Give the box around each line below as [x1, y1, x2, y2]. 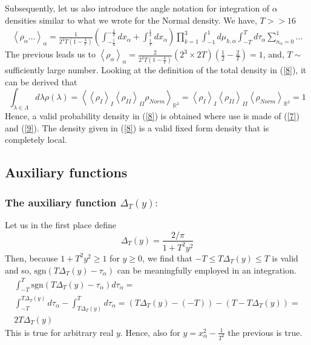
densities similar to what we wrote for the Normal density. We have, [5, 13, 257, 26]
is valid [272, 251, 298, 264]
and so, [5, 263, 31, 276]
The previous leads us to [5, 48, 96, 61]
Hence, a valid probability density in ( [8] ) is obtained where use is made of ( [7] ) [5, 110, 300, 122]
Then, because [5, 251, 58, 264]
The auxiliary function [5, 194, 117, 209]
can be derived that [5, 75, 77, 88]
